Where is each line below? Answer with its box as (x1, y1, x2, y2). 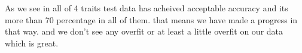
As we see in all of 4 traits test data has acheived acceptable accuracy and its (5, 2, 288, 14)
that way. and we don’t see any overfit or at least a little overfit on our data (5, 25, 283, 38)
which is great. (5, 36, 59, 49)
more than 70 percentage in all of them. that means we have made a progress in (5, 13, 298, 26)
